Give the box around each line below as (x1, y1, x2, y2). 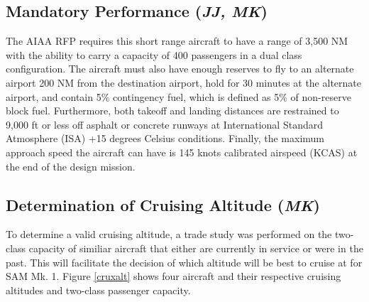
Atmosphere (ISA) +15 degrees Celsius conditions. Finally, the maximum (6, 131, 325, 146)
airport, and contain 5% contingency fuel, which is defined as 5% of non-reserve (6, 89, 351, 104)
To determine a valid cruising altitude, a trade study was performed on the (6, 227, 332, 242)
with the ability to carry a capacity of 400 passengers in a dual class (6, 47, 302, 62)
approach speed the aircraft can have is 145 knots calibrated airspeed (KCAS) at (6, 144, 358, 159)
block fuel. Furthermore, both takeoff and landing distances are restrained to (6, 103, 339, 118)
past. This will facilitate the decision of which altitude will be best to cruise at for (6, 254, 363, 269)
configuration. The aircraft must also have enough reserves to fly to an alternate (6, 61, 354, 76)
